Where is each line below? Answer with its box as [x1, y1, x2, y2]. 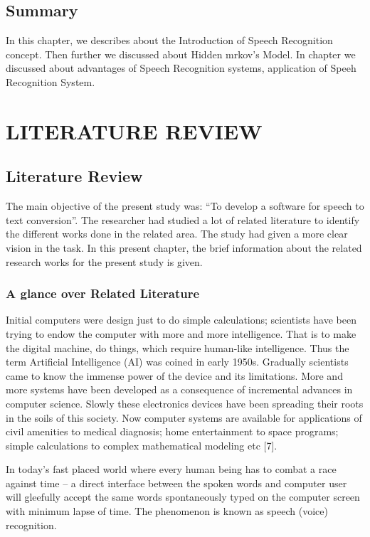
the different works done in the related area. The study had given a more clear [6, 226, 348, 241]
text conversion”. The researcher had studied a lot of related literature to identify [6, 212, 360, 227]
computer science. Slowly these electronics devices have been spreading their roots [6, 395, 364, 410]
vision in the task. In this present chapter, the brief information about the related [6, 240, 362, 255]
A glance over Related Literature [6, 285, 200, 302]
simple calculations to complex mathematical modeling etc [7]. [6, 437, 277, 452]
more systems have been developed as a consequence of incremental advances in [6, 382, 353, 397]
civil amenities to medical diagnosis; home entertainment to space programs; [6, 424, 339, 439]
